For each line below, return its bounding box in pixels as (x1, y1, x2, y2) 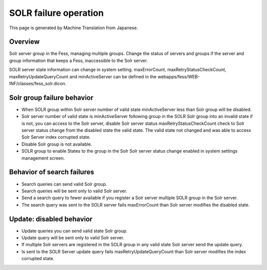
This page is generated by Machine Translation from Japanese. (9, 25, 138, 31)
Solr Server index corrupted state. (21, 134, 91, 140)
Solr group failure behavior (9, 93, 93, 102)
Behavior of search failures (9, 168, 94, 176)
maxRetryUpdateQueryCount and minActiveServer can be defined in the (9, 73, 157, 79)
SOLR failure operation (9, 7, 104, 18)
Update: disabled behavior (9, 215, 92, 223)
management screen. (21, 155, 65, 161)
